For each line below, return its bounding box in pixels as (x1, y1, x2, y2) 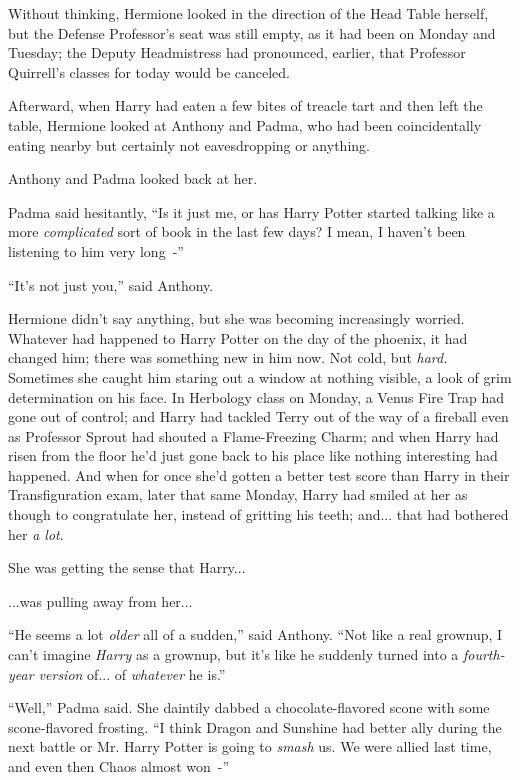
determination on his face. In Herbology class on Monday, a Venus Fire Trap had (8, 386, 505, 407)
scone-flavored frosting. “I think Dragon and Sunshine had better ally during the (8, 716, 502, 737)
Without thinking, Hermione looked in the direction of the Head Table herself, (8, 3, 489, 23)
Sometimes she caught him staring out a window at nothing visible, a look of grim (8, 366, 512, 387)
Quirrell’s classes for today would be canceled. (8, 61, 290, 82)
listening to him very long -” (8, 240, 184, 261)
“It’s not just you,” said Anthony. (8, 274, 214, 295)
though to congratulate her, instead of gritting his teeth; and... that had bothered (8, 504, 509, 525)
